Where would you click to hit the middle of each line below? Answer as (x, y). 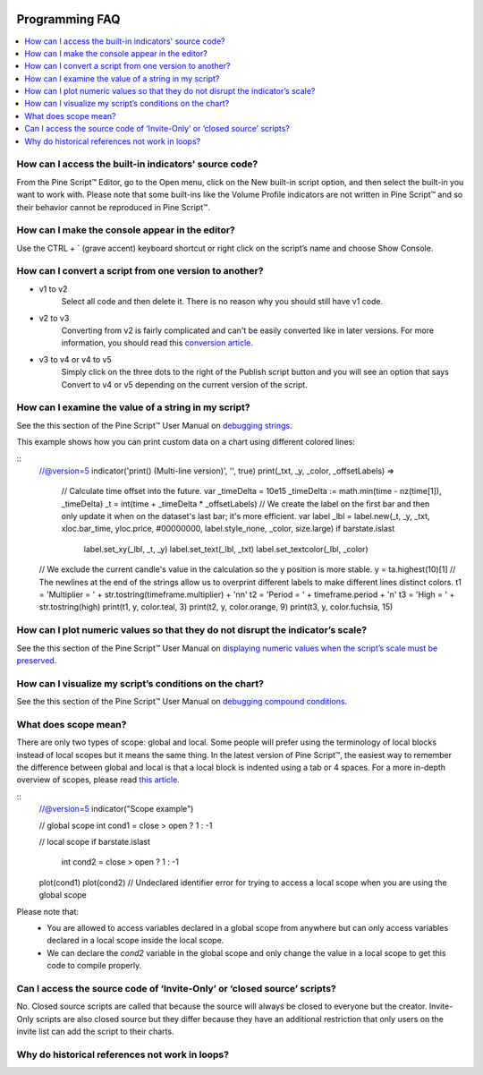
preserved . (37, 660)
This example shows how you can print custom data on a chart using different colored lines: (186, 442)
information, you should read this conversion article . (157, 343)
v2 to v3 (54, 318)
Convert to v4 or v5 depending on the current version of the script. (184, 384)
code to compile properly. (94, 966)
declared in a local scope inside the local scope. (136, 941)
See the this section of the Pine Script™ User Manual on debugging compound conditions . (182, 702)
